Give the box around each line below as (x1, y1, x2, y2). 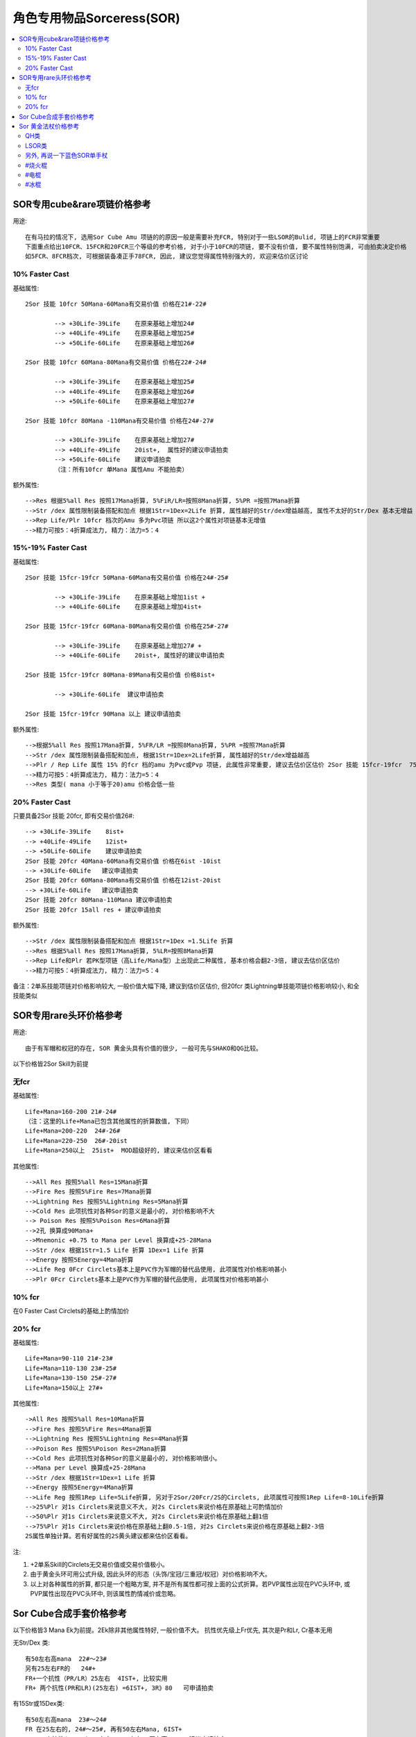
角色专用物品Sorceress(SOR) (12, 10, 180, 26)
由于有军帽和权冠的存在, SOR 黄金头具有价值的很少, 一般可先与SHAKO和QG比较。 (25, 1044, 263, 1052)
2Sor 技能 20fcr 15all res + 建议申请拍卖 (25, 905, 162, 914)
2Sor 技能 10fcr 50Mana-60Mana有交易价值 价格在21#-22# (25, 300, 207, 308)
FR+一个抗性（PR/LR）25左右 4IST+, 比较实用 (25, 1674, 168, 1682)
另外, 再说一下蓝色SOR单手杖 (25, 151, 108, 160)
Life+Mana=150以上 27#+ (25, 1383, 103, 1392)
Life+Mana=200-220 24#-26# (25, 1127, 121, 1135)
